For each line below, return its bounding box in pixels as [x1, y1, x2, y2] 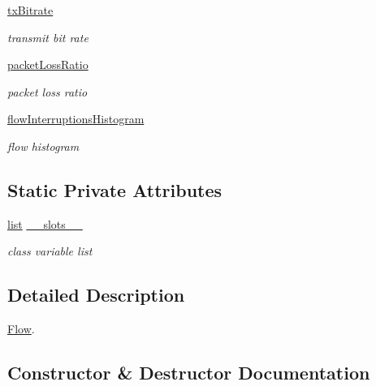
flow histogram [7, 137, 80, 154]
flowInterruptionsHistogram [7, 110, 145, 127]
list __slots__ [7, 215, 83, 232]
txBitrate [7, 2, 54, 18]
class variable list [7, 242, 93, 259]
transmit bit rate [7, 28, 89, 45]
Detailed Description [7, 282, 185, 307]
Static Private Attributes [7, 177, 223, 202]
